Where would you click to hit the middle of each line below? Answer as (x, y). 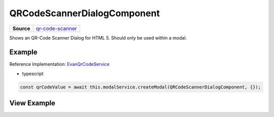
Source (21, 28)
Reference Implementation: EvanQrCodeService (60, 64)
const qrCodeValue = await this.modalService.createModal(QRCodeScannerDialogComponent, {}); (141, 87)
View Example (32, 103)
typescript (33, 73)
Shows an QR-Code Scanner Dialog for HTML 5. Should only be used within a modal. (98, 37)
